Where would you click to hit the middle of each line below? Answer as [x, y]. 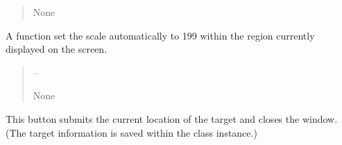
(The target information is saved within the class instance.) [131, 132]
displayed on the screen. [57, 49]
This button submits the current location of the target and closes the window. [172, 118]
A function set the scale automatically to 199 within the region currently [160, 35]
